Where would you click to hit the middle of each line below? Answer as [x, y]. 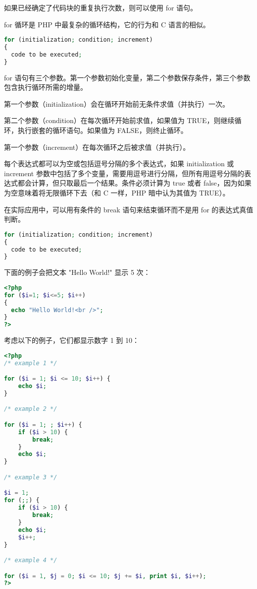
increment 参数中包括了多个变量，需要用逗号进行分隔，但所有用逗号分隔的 [124, 173]
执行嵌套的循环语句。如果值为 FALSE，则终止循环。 [103, 130]
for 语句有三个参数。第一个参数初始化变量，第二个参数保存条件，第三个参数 [127, 77]
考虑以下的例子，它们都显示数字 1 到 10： [72, 340]
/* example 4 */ [31, 560]
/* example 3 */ [31, 477]
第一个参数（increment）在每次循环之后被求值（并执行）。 [97, 147]
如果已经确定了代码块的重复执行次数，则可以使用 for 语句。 [101, 7]
